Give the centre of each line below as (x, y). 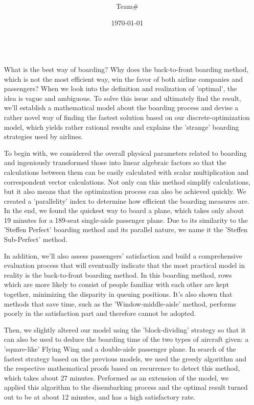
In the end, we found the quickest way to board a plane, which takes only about (124, 210)
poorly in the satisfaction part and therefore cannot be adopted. (100, 313)
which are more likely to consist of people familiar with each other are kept (116, 284)
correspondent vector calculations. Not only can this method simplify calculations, (127, 181)
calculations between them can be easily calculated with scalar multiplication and (126, 172)
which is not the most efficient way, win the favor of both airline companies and (123, 79)
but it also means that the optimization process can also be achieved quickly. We (125, 191)
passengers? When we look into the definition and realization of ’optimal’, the (120, 88)
